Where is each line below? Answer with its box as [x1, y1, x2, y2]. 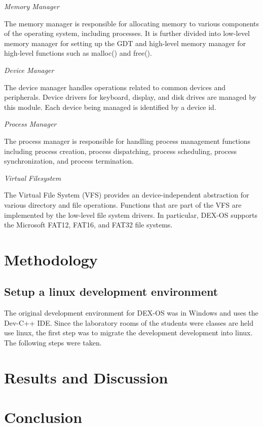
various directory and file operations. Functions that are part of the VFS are [4, 199, 242, 210]
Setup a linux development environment [4, 284, 218, 299]
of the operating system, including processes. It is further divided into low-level [4, 28, 250, 38]
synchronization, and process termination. [4, 156, 134, 166]
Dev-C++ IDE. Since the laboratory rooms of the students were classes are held [4, 317, 253, 328]
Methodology [4, 249, 98, 269]
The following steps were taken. [4, 337, 102, 348]
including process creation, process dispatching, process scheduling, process [4, 145, 237, 156]
